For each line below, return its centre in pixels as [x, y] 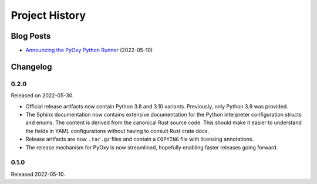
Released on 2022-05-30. [42, 96]
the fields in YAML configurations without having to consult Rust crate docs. [117, 131]
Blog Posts [31, 36]
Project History [48, 15]
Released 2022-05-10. [38, 174]
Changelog [31, 67]
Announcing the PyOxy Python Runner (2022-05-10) [89, 50]
